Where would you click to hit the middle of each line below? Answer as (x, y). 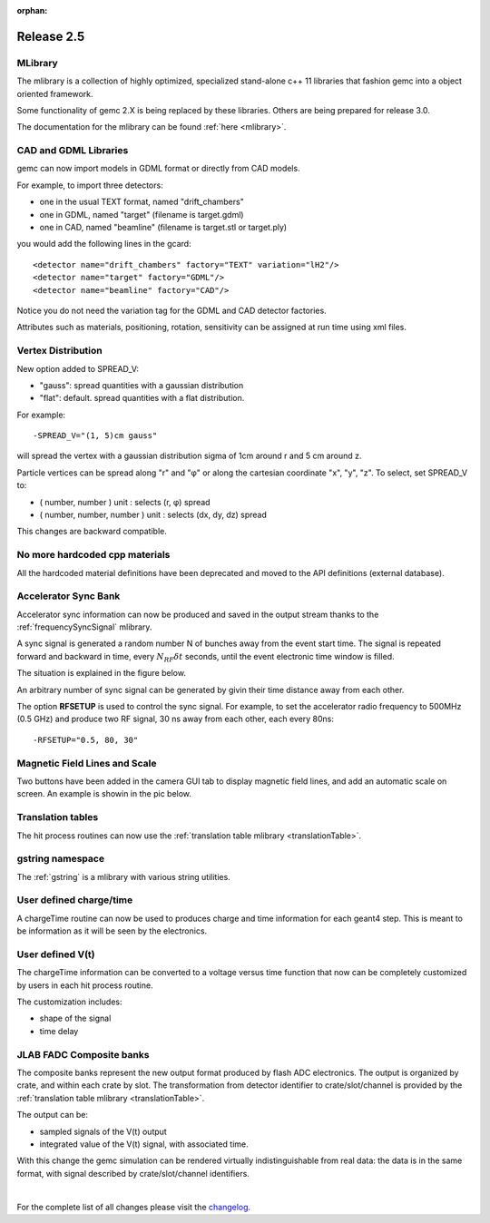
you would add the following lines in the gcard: (104, 244)
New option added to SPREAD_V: (78, 368)
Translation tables (58, 817)
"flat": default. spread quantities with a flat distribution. (142, 398)
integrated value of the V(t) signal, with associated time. (144, 1144)
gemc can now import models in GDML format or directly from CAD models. (158, 169)
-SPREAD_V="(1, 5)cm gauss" (95, 436)
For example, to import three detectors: (90, 185)
